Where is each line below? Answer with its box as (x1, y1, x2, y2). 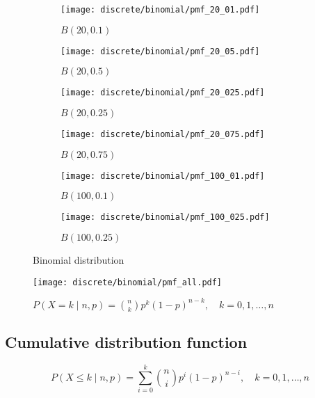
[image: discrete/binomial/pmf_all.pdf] (33, 277, 223, 287)
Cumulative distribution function (5, 331, 248, 353)
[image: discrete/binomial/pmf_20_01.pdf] (60, 5, 260, 15)
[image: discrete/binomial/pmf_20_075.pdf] (60, 129, 265, 139)
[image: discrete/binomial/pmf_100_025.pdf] (60, 212, 270, 223)
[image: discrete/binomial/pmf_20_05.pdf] (60, 46, 260, 56)
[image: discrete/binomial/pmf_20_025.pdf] (60, 88, 265, 98)
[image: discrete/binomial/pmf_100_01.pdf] (60, 170, 265, 181)
